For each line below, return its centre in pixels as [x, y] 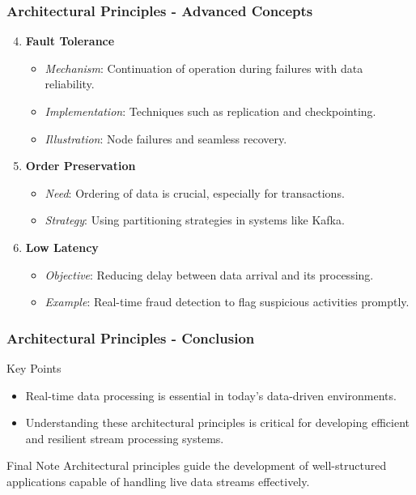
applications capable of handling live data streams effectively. [158, 481]
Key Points [34, 367]
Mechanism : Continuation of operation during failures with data [204, 68]
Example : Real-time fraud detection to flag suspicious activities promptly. [227, 302]
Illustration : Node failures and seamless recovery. [166, 138]
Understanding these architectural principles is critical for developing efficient [218, 422]
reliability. [70, 84]
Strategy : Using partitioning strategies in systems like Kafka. [195, 220]
